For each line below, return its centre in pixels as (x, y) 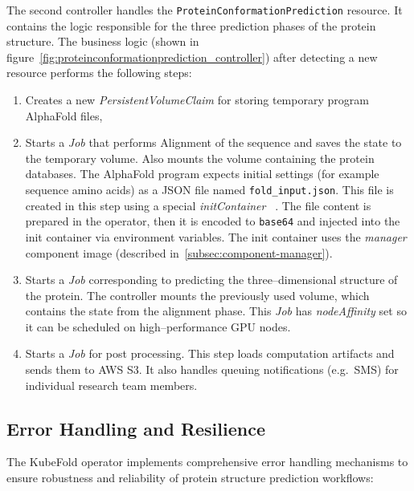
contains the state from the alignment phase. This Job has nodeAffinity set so (216, 311)
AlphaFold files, (64, 115)
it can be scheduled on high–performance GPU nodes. (158, 326)
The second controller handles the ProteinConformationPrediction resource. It (205, 10)
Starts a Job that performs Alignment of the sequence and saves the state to (213, 142)
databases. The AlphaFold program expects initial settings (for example (202, 174)
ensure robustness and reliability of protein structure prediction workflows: (190, 478)
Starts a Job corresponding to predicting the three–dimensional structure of (211, 280)
